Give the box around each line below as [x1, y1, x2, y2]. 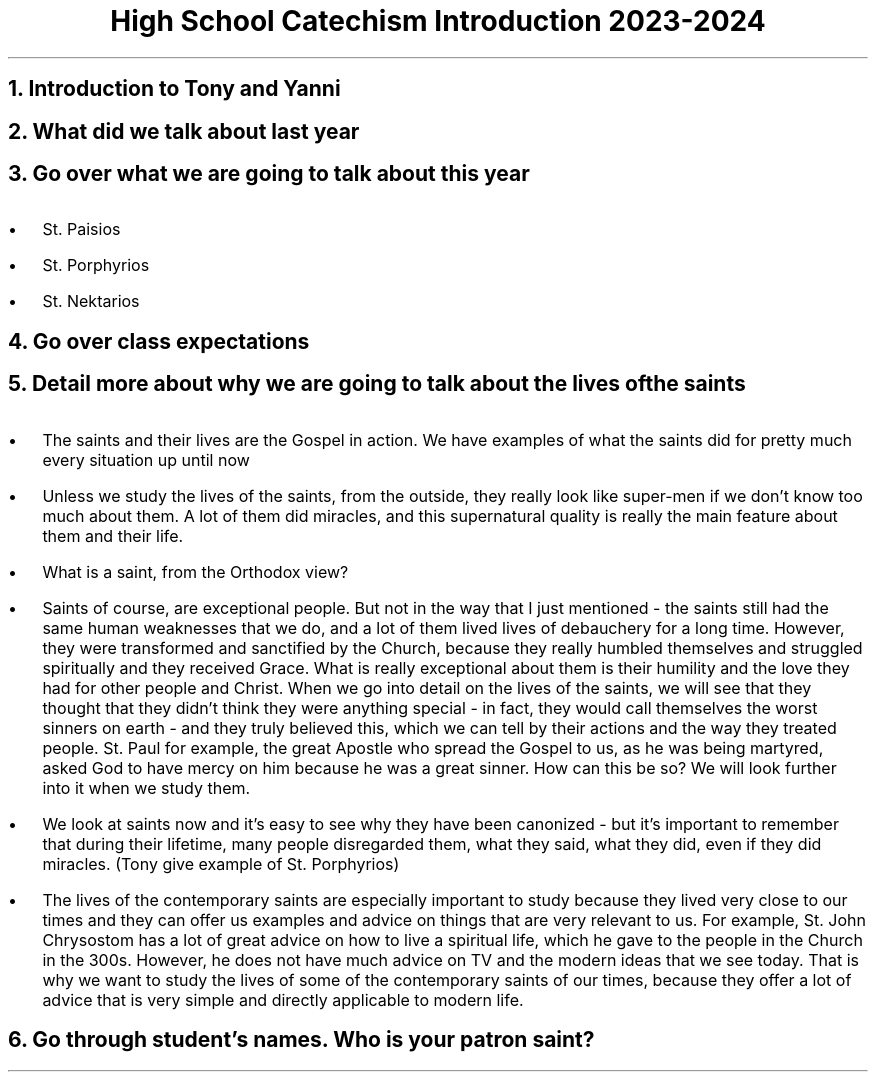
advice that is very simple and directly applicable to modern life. [42, 989, 524, 1010]
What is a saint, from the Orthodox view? [42, 561, 349, 582]
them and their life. [42, 525, 184, 546]
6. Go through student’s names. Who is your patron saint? [8, 1027, 595, 1053]
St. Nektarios [42, 291, 140, 312]
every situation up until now [42, 449, 250, 470]
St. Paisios [42, 219, 121, 240]
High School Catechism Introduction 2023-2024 [110, 4, 766, 38]
